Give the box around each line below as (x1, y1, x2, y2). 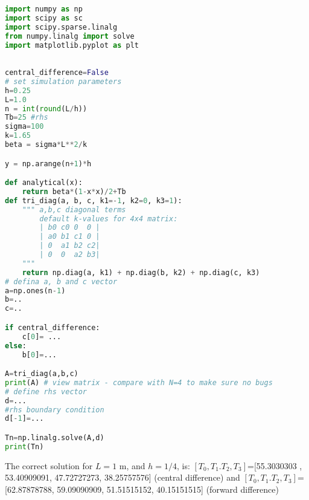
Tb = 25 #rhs (5, 113, 48, 122)
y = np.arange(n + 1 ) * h (5, 159, 92, 168)
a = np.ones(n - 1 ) (5, 286, 66, 295)
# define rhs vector (5, 387, 88, 396)
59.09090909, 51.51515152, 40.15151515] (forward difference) (57, 482, 279, 495)
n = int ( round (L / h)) (5, 104, 88, 113)
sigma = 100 (5, 122, 44, 131)
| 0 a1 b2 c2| (39, 241, 100, 250)
